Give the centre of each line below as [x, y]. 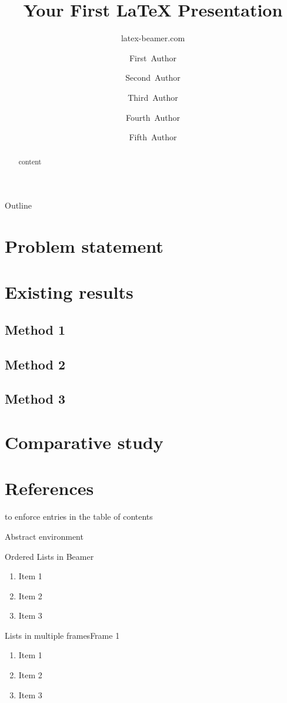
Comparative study [84, 442]
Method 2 [35, 364]
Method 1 [35, 329]
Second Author [153, 77]
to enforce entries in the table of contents [79, 516]
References [49, 488]
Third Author [153, 97]
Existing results [69, 292]
